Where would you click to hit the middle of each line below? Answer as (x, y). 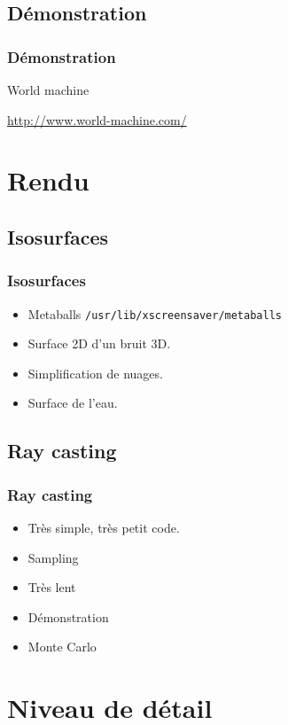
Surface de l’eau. (73, 403)
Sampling (53, 557)
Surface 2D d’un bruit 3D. (99, 343)
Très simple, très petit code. (104, 527)
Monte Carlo (62, 647)
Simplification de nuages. (95, 373)
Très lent (52, 587)
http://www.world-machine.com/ (97, 119)
